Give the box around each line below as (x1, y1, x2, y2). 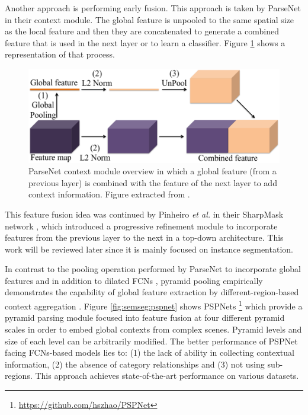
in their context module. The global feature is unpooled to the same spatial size (5, 13, 294, 25)
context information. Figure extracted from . (28, 188, 190, 200)
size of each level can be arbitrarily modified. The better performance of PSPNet (5, 334, 298, 347)
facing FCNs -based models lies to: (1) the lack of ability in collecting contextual (5, 346, 294, 359)
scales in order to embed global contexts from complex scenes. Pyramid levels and (5, 323, 302, 335)
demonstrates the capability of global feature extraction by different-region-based (5, 286, 299, 298)
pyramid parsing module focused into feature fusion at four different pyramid (5, 311, 285, 324)
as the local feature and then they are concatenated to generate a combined (5, 25, 279, 37)
